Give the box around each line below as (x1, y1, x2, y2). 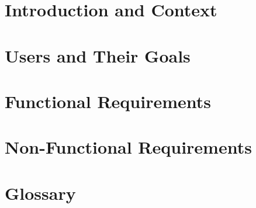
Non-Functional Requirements (5, 135, 252, 159)
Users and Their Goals (5, 43, 191, 67)
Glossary (5, 181, 76, 204)
